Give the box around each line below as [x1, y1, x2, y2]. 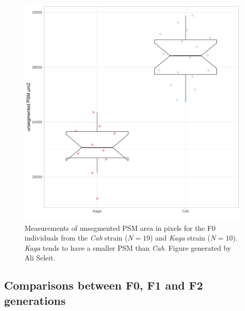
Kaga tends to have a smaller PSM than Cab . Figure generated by [24, 242, 231, 253]
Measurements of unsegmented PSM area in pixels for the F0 [24, 222, 216, 233]
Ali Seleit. [24, 252, 56, 263]
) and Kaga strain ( [150, 232, 210, 243]
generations [4, 292, 66, 308]
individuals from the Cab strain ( [24, 232, 128, 243]
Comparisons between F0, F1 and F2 [4, 277, 203, 293]
